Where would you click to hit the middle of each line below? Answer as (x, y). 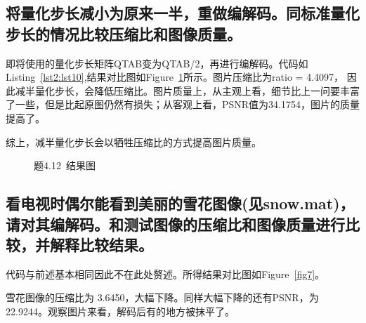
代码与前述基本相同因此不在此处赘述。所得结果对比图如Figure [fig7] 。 (165, 273)
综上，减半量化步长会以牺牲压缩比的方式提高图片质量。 (133, 141)
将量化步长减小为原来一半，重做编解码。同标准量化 (183, 13)
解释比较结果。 (101, 244)
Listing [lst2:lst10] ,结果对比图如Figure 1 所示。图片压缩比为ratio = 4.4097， (175, 77)
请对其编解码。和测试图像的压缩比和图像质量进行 (175, 224)
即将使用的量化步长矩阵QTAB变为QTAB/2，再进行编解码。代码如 (157, 63)
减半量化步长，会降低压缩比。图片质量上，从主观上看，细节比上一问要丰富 (187, 90)
